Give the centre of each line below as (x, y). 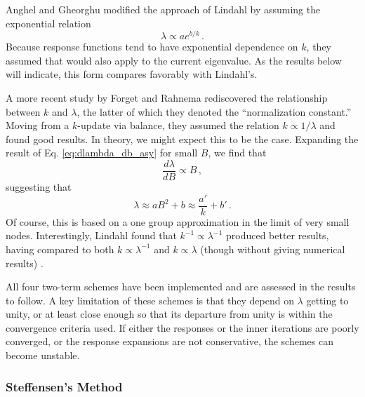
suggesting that (39, 187)
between (23, 111)
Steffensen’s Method (64, 386)
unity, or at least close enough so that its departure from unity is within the (169, 314)
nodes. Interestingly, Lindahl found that (91, 235)
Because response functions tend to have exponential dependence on (152, 47)
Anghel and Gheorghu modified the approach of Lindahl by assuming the (163, 9)
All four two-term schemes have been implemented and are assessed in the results (181, 287)
